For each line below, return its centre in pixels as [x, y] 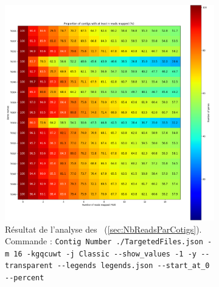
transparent [29, 266]
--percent [25, 278]
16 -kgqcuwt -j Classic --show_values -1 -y [105, 254]
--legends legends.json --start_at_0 [133, 266]
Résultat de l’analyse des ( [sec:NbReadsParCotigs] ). [103, 229]
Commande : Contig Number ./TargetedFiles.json [104, 241]
